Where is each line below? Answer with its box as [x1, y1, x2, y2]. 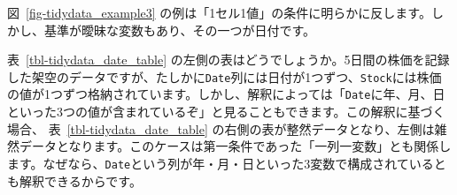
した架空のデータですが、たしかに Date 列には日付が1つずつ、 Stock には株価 [7, 67, 442, 86]
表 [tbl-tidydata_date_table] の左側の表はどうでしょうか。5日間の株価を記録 [7, 50, 450, 69]
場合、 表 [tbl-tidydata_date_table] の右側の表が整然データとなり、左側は [7, 119, 435, 138]
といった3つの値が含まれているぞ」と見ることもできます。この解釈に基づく [7, 102, 445, 121]
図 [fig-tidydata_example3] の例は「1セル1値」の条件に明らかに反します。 [7, 4, 431, 21]
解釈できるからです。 [19, 171, 142, 190]
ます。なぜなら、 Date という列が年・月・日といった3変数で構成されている [7, 154, 434, 172]
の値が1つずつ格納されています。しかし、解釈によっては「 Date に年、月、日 [7, 85, 445, 103]
